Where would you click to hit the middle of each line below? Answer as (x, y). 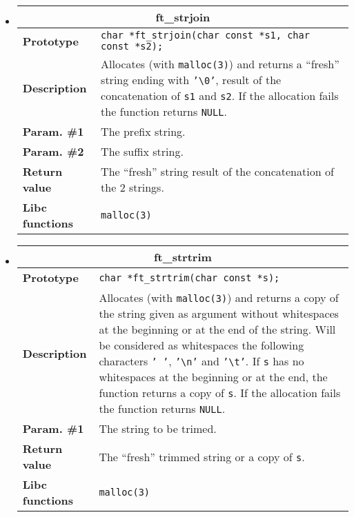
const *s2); (132, 46)
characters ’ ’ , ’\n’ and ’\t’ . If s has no (201, 361)
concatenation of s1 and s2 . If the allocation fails (220, 95)
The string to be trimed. (158, 428)
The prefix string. (143, 131)
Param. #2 (53, 151)
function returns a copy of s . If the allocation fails (220, 393)
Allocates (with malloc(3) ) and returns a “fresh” (220, 64)
